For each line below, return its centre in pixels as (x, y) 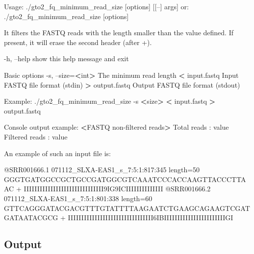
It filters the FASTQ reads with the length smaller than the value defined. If (119, 33)
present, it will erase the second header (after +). (78, 42)
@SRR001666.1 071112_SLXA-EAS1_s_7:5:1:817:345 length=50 (102, 170)
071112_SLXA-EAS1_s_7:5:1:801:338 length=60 (78, 198)
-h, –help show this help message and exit (66, 58)
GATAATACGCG (31, 218)
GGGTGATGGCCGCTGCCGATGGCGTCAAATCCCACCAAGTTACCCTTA (125, 179)
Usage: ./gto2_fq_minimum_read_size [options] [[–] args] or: (96, 6)
